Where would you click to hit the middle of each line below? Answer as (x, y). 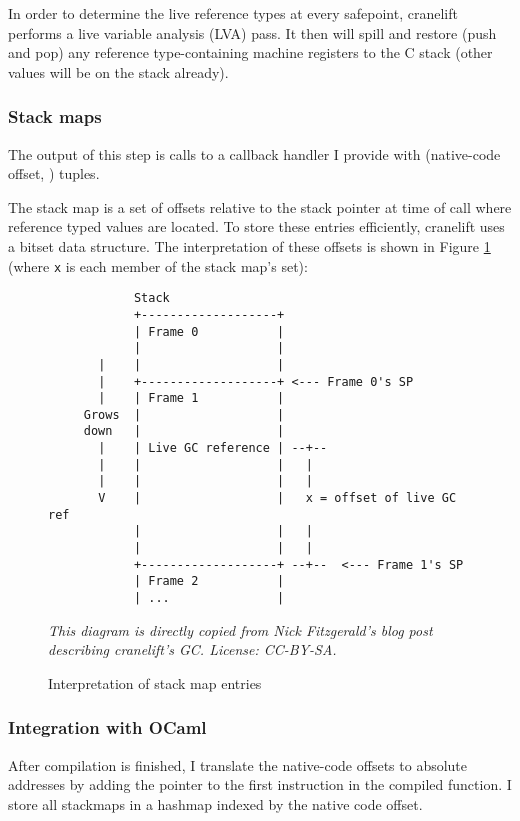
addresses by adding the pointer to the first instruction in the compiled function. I (260, 784)
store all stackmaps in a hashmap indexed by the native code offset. (215, 803)
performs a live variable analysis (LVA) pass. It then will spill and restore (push (252, 32)
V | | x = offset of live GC (277, 498)
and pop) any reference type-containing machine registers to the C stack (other (250, 52)
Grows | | (184, 414)
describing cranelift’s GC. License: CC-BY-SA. (192, 649)
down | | (184, 431)
